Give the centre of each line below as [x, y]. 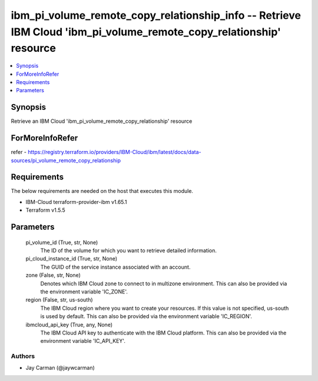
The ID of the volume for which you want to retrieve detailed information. [129, 250]
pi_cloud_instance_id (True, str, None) [72, 259]
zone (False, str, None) [53, 275]
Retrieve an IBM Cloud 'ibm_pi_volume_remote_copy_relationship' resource [102, 121]
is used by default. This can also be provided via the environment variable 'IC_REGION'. [146, 316]
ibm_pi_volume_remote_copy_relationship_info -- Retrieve [156, 15]
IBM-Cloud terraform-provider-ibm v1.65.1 [76, 202]
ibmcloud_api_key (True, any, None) [69, 325]
